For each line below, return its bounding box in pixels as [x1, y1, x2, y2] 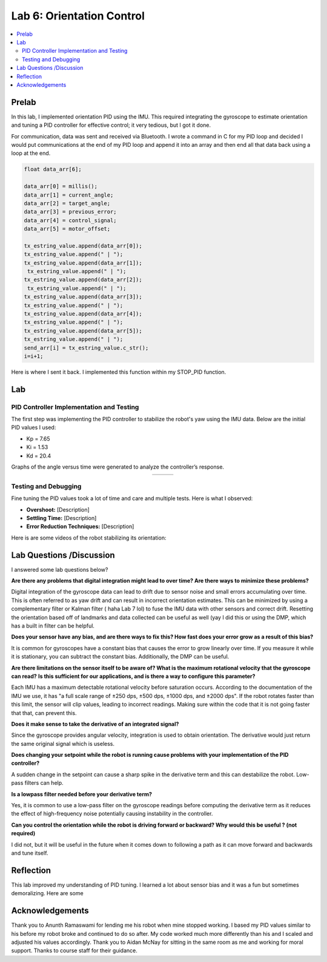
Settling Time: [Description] [26, 514, 97, 521]
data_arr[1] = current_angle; [24, 191, 114, 198]
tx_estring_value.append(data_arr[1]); [24, 259, 142, 266]
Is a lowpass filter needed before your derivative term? [11, 790, 153, 798]
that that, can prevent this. [11, 709, 77, 716]
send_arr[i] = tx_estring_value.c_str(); [24, 344, 149, 351]
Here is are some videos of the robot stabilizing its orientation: [11, 534, 167, 541]
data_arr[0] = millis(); [24, 183, 98, 190]
